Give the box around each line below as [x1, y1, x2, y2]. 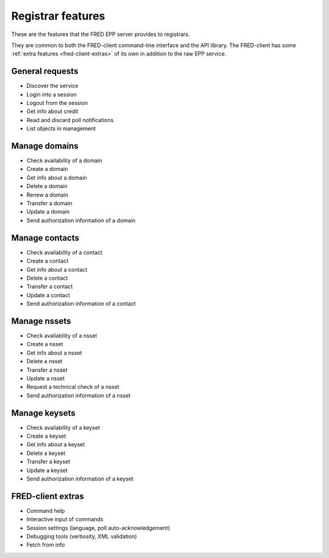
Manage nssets [11, 316, 71, 326]
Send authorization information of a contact [26, 300, 136, 308]
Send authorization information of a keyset [26, 475, 133, 482]
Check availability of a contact [26, 248, 103, 256]
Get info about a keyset [26, 441, 85, 448]
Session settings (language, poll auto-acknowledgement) [26, 524, 171, 531]
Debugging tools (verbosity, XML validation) [26, 533, 137, 540]
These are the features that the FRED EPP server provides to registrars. [11, 31, 190, 38]
